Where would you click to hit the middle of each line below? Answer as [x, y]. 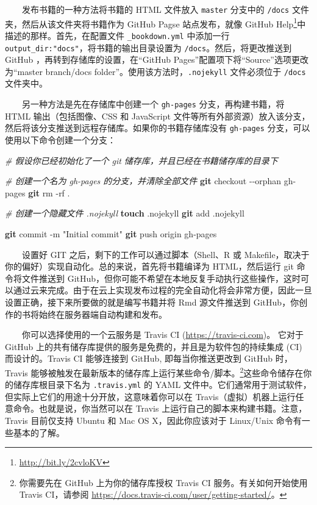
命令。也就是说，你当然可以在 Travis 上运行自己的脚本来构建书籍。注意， [160, 408]
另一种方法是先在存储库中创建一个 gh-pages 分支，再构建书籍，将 [153, 104]
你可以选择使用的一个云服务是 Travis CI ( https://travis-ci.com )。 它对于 [163, 335]
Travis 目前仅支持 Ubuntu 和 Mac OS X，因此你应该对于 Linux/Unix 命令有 [153, 420]
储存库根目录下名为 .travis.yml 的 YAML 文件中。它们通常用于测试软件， [162, 385]
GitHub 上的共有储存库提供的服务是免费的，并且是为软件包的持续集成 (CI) [154, 346]
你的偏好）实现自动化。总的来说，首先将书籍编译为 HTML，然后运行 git [149, 266]
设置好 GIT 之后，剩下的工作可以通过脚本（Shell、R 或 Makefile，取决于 [166, 254]
